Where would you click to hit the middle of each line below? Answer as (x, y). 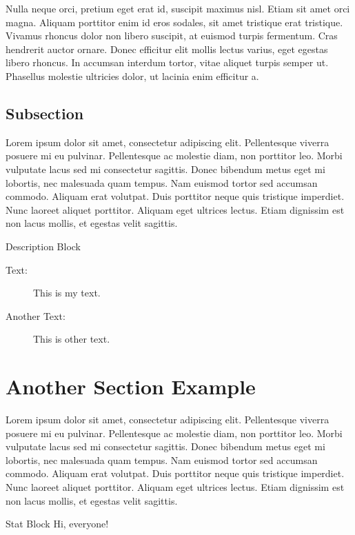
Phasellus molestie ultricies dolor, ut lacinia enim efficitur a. (132, 75)
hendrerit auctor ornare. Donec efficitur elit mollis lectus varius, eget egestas (167, 49)
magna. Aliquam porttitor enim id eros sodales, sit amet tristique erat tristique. (174, 22)
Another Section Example (131, 386)
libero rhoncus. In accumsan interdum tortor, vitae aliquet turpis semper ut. (167, 62)
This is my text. (67, 293)
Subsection (45, 113)
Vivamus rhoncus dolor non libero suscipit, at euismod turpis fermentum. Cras (172, 36)
